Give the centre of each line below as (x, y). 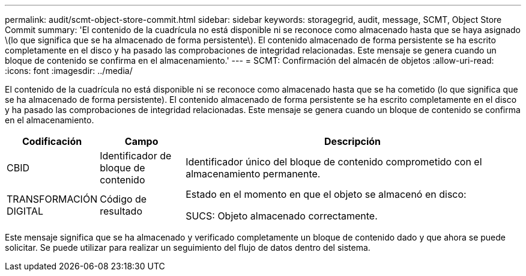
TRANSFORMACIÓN (52, 199)
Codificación (52, 141)
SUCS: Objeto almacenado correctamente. (282, 216)
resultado (121, 211)
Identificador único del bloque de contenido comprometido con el (334, 162)
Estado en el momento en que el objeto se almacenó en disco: (326, 194)
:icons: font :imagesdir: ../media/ (69, 71)
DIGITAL (25, 211)
